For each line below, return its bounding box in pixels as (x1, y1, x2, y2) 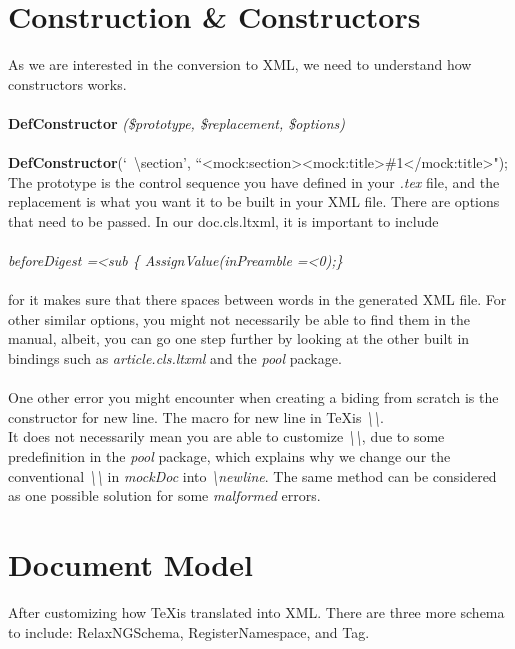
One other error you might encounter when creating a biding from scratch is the (8, 387, 499, 408)
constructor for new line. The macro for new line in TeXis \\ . (8, 406, 385, 427)
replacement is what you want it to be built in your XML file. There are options (8, 191, 500, 212)
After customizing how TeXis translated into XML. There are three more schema (8, 601, 505, 622)
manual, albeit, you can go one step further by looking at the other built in (8, 328, 470, 349)
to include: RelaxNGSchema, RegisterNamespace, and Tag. (8, 621, 370, 642)
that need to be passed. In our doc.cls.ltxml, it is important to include (8, 210, 439, 231)
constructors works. (8, 73, 127, 94)
